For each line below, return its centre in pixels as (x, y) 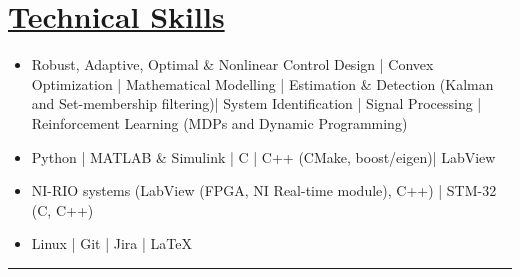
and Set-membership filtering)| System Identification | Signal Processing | (256, 103)
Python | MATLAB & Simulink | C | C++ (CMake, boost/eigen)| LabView (263, 156)
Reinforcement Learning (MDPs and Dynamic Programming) (219, 122)
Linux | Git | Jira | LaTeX (111, 243)
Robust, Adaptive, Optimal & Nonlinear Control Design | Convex (232, 64)
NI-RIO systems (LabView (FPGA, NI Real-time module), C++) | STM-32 (264, 190)
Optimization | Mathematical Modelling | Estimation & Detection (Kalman (262, 83)
